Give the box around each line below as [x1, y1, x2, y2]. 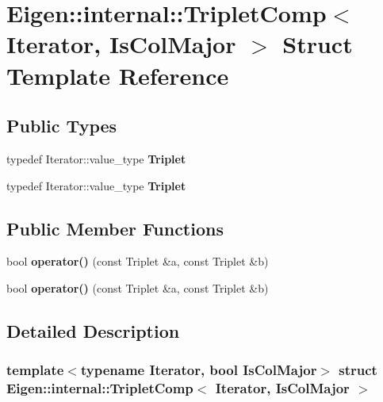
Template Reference [6, 59, 229, 91]
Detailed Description [6, 318, 180, 343]
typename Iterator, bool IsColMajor [80, 360, 317, 380]
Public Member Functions [6, 216, 224, 240]
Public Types [6, 113, 117, 138]
